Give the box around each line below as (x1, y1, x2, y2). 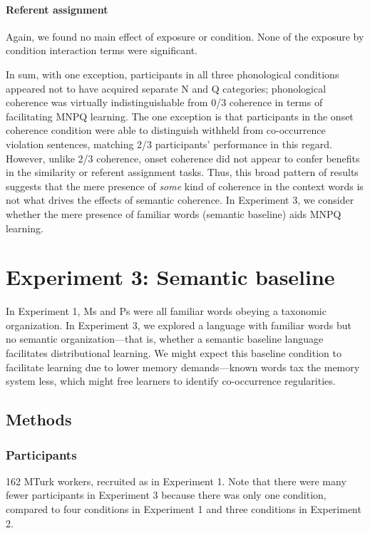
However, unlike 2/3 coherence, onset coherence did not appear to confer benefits (6, 150, 360, 165)
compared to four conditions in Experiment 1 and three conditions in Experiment (6, 501, 361, 516)
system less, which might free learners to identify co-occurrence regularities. (6, 373, 336, 388)
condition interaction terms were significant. (6, 43, 197, 58)
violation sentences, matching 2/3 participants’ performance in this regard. (6, 136, 332, 151)
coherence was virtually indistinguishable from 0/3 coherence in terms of (6, 95, 323, 110)
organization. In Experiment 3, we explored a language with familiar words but (6, 317, 352, 332)
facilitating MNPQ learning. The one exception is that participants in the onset (6, 108, 354, 123)
